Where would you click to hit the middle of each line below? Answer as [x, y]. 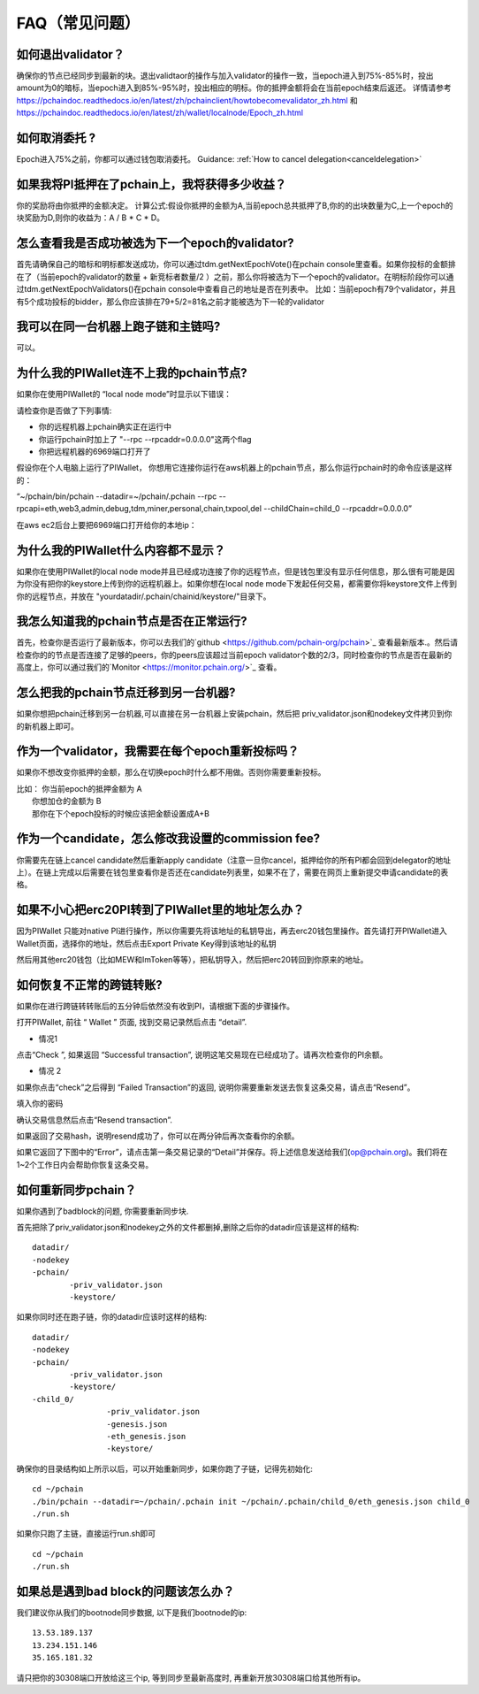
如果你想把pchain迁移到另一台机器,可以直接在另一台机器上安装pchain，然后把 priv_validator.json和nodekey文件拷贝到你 [234, 714]
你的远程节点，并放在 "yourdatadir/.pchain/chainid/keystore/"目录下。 [144, 596]
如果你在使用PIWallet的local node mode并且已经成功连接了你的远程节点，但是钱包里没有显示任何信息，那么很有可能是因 [236, 571]
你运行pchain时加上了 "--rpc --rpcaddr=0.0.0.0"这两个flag [145, 439]
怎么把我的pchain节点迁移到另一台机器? [126, 693]
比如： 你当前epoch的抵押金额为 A [79, 788]
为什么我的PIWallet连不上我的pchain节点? [132, 373]
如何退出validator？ [71, 54]
